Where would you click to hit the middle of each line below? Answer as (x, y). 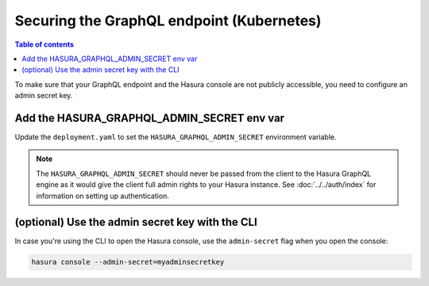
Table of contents (44, 44)
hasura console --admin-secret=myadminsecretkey (128, 262)
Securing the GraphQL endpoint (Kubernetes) (168, 21)
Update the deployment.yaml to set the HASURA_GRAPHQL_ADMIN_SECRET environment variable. (176, 137)
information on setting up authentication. (103, 196)
